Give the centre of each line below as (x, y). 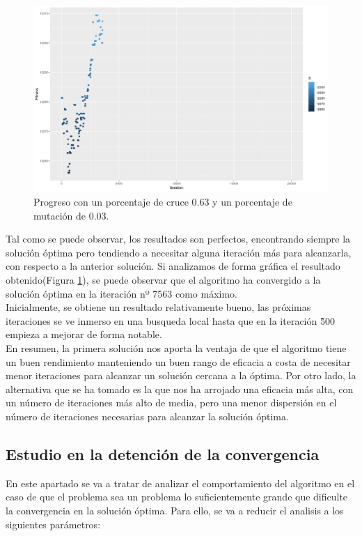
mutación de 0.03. (71, 215)
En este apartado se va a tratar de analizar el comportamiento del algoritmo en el (180, 483)
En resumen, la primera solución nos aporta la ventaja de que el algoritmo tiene (176, 348)
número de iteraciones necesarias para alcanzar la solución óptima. (147, 416)
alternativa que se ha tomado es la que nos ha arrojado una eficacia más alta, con (180, 389)
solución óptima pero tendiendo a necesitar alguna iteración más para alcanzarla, (179, 252)
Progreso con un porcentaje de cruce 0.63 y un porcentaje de (163, 202)
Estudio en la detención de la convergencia (163, 453)
